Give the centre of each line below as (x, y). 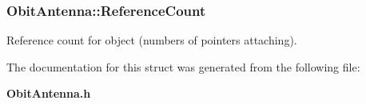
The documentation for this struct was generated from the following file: (183, 66)
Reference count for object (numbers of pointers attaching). (152, 40)
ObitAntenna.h (49, 93)
